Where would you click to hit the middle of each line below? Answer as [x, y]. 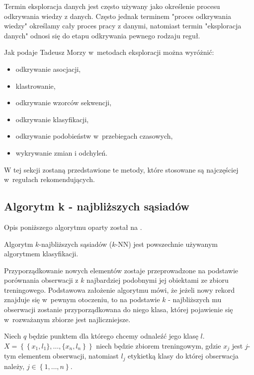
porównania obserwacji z [41, 280]
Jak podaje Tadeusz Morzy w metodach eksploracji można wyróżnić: [109, 52]
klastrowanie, [36, 86]
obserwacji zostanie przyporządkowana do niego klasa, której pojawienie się [119, 309]
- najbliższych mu [195, 299]
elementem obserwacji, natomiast [68, 356]
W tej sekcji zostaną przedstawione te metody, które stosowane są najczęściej [121, 169]
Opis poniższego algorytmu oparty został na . [73, 227]
